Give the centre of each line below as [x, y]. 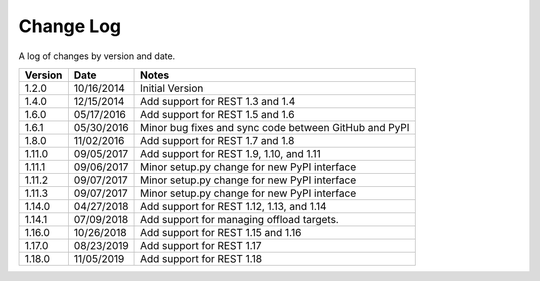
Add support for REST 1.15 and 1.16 [221, 232]
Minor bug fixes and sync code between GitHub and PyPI [275, 127]
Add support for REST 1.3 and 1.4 [218, 101]
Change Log [70, 26]
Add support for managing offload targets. [239, 219]
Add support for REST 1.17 [201, 245]
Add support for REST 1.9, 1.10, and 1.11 [231, 153]
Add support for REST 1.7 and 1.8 [217, 140]
